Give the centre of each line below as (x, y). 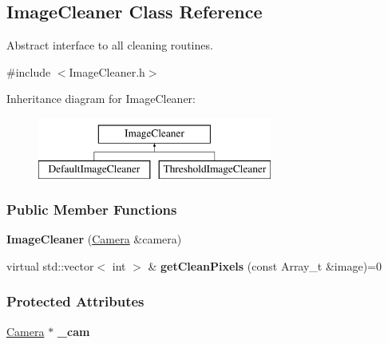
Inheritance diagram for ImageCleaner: (101, 99)
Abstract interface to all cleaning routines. (110, 45)
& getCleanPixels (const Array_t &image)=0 (265, 265)
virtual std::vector (50, 265)
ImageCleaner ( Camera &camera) (94, 239)
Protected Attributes (75, 301)
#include (29, 71)
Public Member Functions (92, 210)
